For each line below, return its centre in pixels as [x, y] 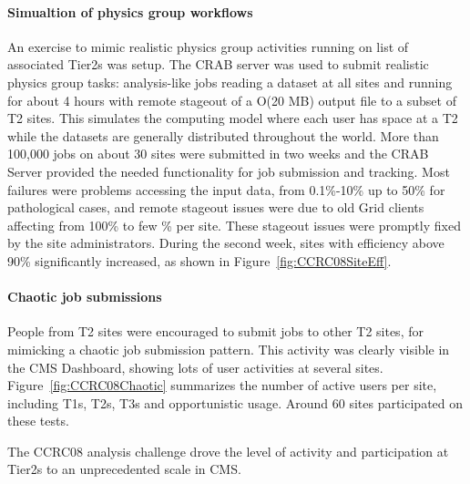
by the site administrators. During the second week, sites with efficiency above [226, 243]
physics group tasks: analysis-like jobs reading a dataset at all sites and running [230, 82]
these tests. [38, 421]
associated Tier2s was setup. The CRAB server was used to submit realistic [218, 64]
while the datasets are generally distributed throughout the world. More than [223, 135]
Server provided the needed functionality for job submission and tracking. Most [229, 171]
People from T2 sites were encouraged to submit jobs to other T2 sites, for [215, 331]
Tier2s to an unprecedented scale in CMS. [124, 469]
